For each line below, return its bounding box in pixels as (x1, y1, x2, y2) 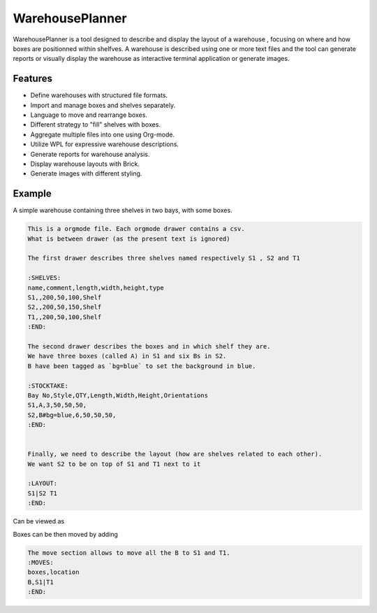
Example (13, 188, 52, 199)
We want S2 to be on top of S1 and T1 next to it (27, 460, 201, 468)
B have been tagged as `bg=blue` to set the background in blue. (27, 362, 256, 370)
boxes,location (27, 568, 80, 577)
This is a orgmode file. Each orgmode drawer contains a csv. (27, 225, 245, 233)
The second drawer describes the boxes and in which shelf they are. (27, 342, 271, 350)
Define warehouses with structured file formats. (30, 91, 168, 99)
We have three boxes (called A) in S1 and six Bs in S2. (27, 352, 227, 360)
